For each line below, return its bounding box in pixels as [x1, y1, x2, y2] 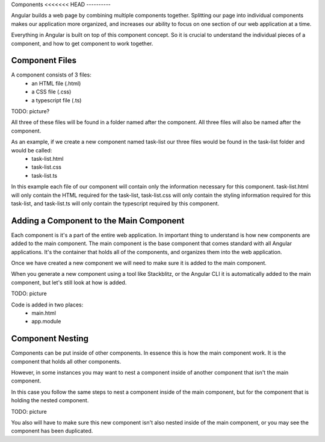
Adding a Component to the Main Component [11, 216, 185, 226]
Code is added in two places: [11, 301, 84, 308]
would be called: [11, 146, 52, 154]
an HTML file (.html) [31, 79, 81, 87]
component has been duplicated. [11, 428, 93, 435]
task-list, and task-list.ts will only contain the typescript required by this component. [11, 199, 220, 207]
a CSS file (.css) [31, 88, 72, 96]
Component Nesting [11, 334, 89, 344]
